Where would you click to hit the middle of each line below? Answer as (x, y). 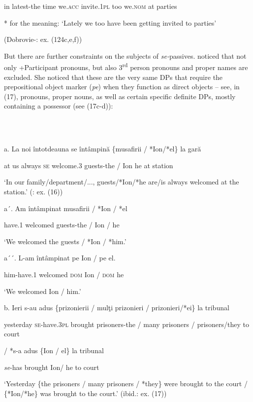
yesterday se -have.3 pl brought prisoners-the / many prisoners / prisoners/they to (127, 324)
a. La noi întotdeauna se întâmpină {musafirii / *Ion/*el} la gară (103, 149)
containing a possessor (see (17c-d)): (59, 106)
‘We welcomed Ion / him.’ (43, 291)
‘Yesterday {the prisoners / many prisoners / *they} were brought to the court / (126, 384)
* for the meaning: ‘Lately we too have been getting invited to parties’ (110, 22)
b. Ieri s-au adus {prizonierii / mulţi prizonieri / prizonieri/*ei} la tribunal (117, 308)
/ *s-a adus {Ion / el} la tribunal (54, 350)
